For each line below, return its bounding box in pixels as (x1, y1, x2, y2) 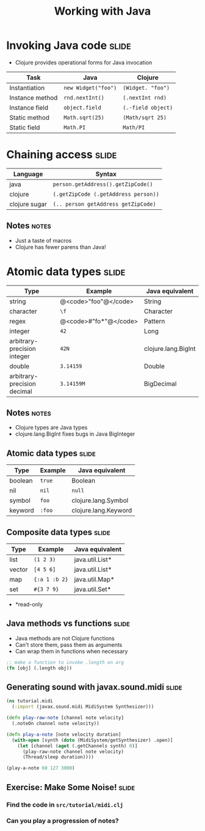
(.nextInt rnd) (123, 94, 167, 101)
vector (9, 566, 28, 574)
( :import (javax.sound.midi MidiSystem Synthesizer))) (12, 703, 154, 710)
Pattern (144, 317, 165, 325)
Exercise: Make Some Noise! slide (6, 782, 135, 793)
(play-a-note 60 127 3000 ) (6, 765, 75, 771)
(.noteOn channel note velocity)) (12, 721, 99, 727)
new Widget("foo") (63, 84, 117, 91)
